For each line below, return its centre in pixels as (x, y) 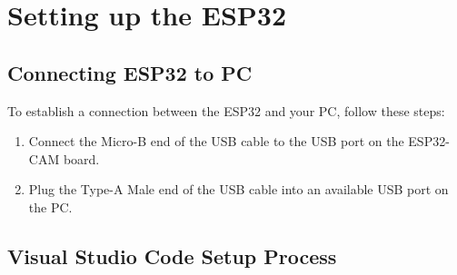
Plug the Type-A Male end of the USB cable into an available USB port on (238, 189)
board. (81, 158)
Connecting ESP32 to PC (130, 72)
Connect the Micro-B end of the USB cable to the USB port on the (216, 141)
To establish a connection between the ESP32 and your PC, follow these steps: (226, 110)
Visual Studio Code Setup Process (172, 255)
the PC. (50, 206)
